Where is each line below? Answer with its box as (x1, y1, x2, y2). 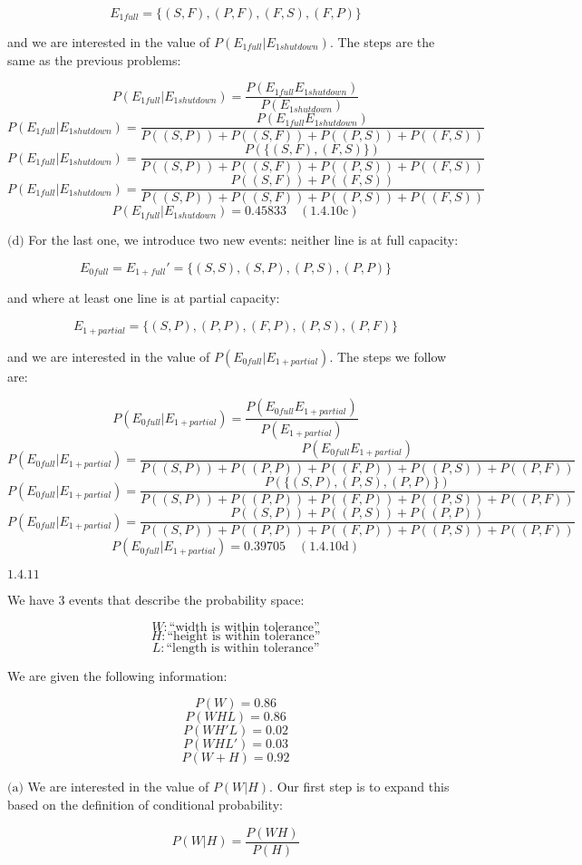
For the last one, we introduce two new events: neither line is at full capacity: (28, 230, 459, 249)
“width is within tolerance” (169, 620, 320, 634)
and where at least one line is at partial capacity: (7, 288, 280, 307)
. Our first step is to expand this (269, 777, 450, 796)
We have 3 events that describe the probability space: (7, 590, 305, 609)
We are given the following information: (7, 666, 228, 685)
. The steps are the (329, 33, 435, 51)
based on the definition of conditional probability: (7, 794, 283, 813)
